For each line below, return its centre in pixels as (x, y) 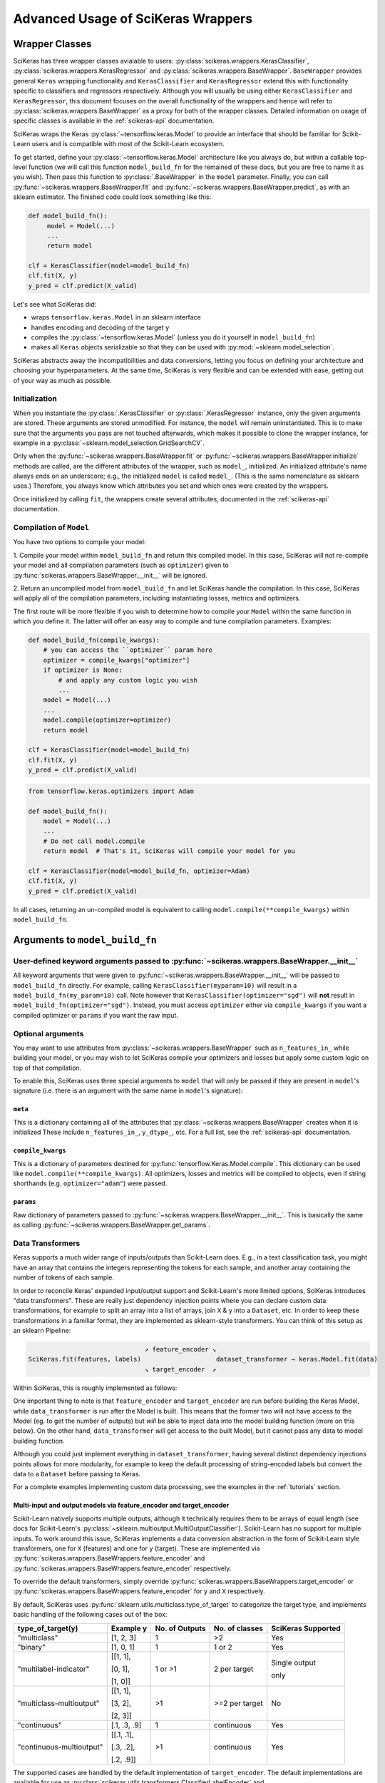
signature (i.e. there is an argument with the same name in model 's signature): (128, 1090)
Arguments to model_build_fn (85, 940)
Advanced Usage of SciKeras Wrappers (133, 19)
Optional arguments (48, 1033)
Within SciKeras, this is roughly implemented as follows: (95, 1388)
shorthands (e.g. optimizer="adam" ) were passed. (90, 1183)
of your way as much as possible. (62, 380)
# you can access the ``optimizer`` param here (128, 650)
